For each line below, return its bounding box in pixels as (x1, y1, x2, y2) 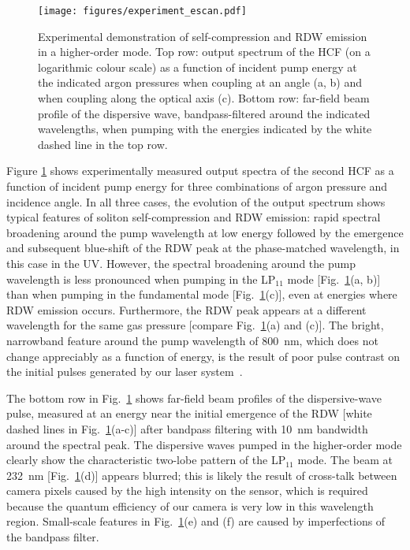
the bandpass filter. (6, 529, 99, 545)
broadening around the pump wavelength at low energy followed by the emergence (6, 224, 404, 240)
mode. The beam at (297, 452, 393, 468)
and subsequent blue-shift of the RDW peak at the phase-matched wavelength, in (6, 240, 400, 256)
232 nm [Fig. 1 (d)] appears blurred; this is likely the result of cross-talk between (6, 466, 397, 483)
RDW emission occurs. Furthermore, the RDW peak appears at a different (6, 301, 367, 318)
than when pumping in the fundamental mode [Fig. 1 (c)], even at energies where (6, 286, 397, 303)
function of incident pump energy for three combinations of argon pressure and (6, 178, 388, 194)
